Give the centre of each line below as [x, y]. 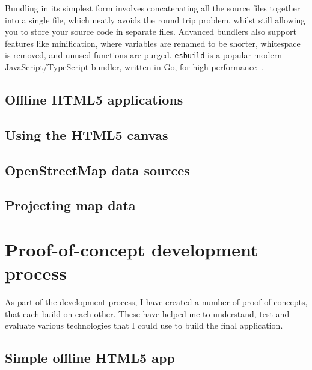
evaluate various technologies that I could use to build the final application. [144, 325]
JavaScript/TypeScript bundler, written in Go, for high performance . [134, 67]
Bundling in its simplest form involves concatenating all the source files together [153, 8]
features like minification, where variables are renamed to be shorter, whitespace [153, 43]
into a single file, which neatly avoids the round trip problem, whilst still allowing [155, 20]
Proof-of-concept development [132, 249]
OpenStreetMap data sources [97, 170]
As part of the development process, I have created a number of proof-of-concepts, [156, 302]
